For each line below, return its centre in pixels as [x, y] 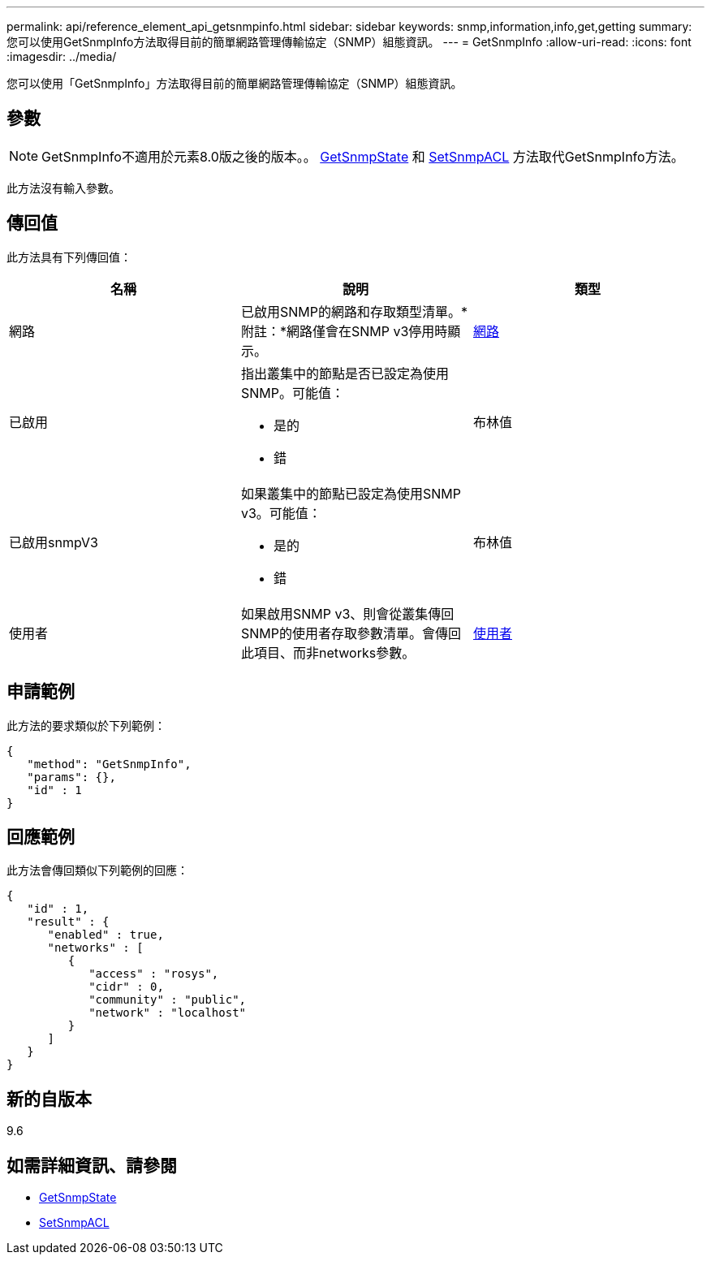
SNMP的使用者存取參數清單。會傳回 [351, 633]
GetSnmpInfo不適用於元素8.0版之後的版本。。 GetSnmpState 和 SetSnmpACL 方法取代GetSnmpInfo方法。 [363, 156]
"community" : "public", [168, 1000]
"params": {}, [71, 777]
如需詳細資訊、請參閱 [92, 1165]
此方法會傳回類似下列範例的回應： [97, 870]
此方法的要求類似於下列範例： [86, 725]
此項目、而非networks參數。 [328, 652]
